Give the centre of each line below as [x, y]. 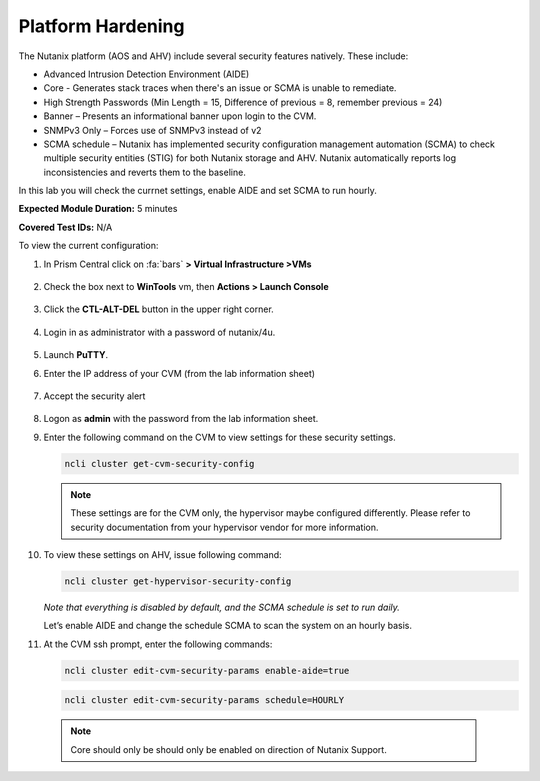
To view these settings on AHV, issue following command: [162, 554]
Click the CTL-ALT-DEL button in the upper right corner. [158, 309]
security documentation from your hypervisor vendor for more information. [224, 527]
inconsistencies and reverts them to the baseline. [145, 172]
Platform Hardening [101, 26]
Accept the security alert [94, 396]
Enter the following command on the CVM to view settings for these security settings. [219, 437]
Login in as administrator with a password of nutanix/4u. [159, 332]
